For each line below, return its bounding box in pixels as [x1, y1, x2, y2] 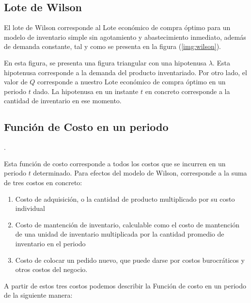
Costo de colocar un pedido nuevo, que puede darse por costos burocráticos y [15, 255, 245, 265]
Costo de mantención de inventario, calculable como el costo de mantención [15, 219, 239, 229]
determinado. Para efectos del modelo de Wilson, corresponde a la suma [33, 168, 247, 178]
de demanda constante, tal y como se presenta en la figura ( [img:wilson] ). [4, 41, 221, 51]
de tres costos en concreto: [4, 177, 82, 187]
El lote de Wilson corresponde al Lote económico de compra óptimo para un [4, 22, 231, 32]
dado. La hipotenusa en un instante [33, 86, 139, 96]
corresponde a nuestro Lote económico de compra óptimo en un [37, 77, 226, 87]
